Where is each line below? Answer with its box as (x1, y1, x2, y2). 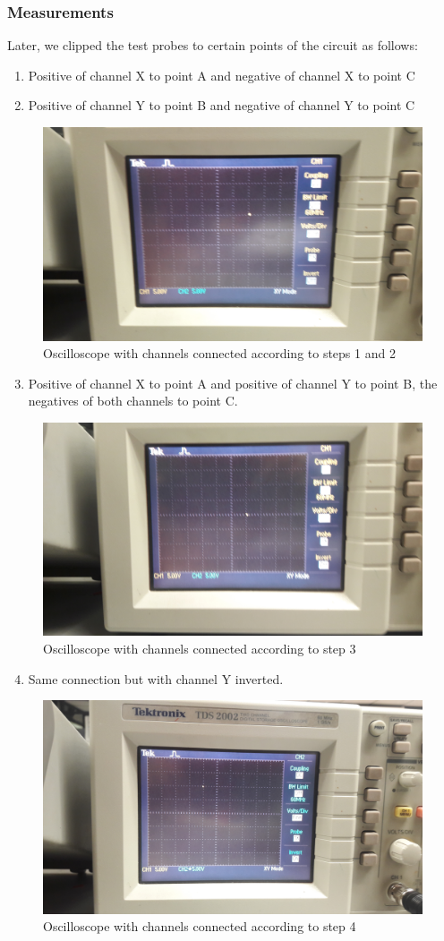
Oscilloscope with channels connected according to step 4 (43, 917, 356, 936)
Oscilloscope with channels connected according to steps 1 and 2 (43, 344, 396, 363)
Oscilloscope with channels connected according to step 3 (43, 638, 356, 657)
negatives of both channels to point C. (28, 391, 238, 410)
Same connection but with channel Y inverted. (28, 669, 284, 688)
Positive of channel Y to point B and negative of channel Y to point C (28, 96, 415, 115)
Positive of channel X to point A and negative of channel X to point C (28, 65, 415, 84)
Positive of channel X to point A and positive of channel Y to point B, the (28, 373, 438, 392)
